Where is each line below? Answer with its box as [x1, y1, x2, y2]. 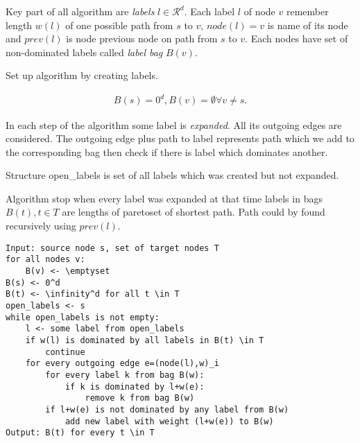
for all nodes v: [6, 254, 85, 265]
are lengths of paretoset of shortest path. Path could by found [62, 205, 325, 219]
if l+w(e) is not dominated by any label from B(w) [45, 404, 289, 415]
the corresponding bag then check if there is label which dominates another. [6, 144, 328, 159]
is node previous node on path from [66, 31, 218, 46]
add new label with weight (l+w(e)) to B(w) [65, 416, 274, 426]
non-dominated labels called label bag [6, 44, 163, 59]
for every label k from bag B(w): [45, 370, 205, 380]
